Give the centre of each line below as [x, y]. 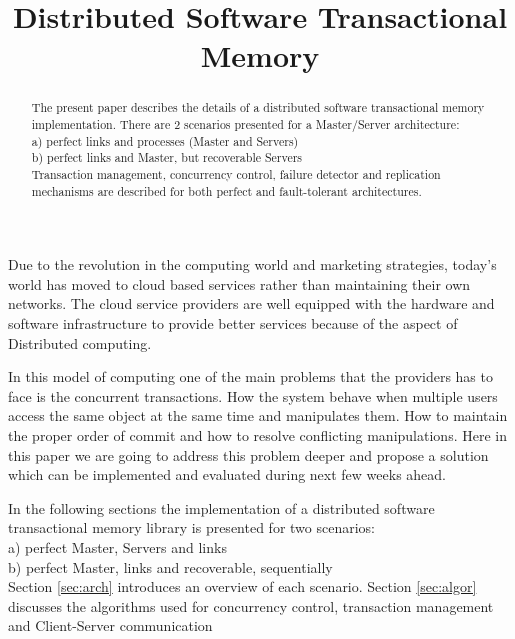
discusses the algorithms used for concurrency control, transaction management [251, 605]
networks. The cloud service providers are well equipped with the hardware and [251, 303]
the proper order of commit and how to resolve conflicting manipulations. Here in [257, 435]
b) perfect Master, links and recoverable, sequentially [170, 566]
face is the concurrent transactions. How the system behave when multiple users [253, 395]
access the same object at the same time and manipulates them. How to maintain [258, 415]
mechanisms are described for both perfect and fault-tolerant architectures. [226, 190]
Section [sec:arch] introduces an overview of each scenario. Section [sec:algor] [242, 586]
